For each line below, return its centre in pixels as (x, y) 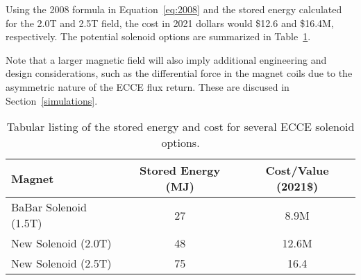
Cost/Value (297, 170)
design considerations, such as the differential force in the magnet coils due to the (179, 73)
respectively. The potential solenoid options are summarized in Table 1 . (158, 36)
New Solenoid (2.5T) (61, 263)
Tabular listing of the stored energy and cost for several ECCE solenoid (180, 127)
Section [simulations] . (52, 100)
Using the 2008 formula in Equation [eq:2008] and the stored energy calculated (174, 9)
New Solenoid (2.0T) (61, 243)
